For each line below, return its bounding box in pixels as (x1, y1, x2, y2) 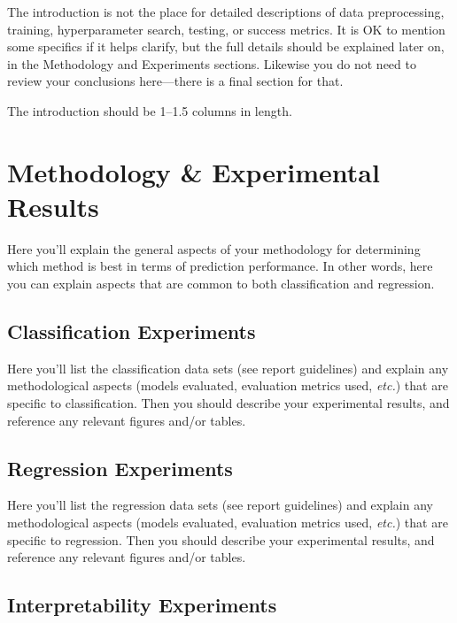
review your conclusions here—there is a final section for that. (7, 72, 344, 90)
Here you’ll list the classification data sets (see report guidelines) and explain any (7, 358, 449, 377)
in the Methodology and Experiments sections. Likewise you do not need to (7, 54, 416, 73)
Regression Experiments (7, 454, 233, 481)
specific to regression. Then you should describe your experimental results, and (7, 530, 435, 549)
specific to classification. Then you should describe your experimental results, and (7, 394, 450, 412)
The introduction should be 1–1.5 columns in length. (7, 101, 292, 119)
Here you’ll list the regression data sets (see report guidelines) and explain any (7, 496, 433, 514)
